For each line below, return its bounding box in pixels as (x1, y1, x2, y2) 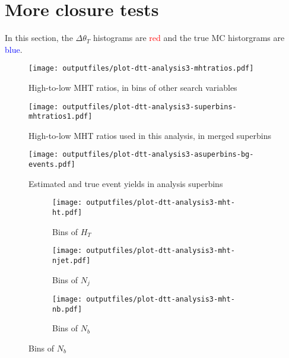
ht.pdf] (52, 208, 82, 217)
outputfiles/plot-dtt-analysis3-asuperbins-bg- (62, 150, 254, 159)
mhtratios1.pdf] (28, 112, 93, 121)
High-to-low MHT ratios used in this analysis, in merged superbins (28, 129, 271, 141)
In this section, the (5, 31, 73, 44)
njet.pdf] (52, 256, 91, 265)
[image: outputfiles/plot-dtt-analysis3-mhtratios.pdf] (28, 64, 254, 73)
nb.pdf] (52, 305, 82, 313)
